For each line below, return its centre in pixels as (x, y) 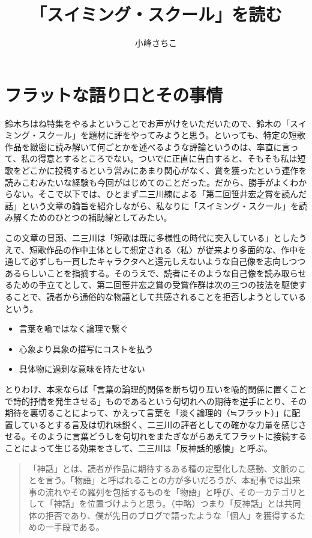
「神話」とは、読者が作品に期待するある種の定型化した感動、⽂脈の (163, 468)
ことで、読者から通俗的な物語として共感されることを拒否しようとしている (160, 296)
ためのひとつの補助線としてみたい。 (101, 217)
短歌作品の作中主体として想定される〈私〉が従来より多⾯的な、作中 (164, 249)
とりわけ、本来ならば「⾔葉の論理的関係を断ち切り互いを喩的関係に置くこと (156, 389)
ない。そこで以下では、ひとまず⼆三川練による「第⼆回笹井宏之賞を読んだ (160, 194)
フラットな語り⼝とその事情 (114, 94)
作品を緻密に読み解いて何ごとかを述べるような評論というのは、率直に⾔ (148, 146)
